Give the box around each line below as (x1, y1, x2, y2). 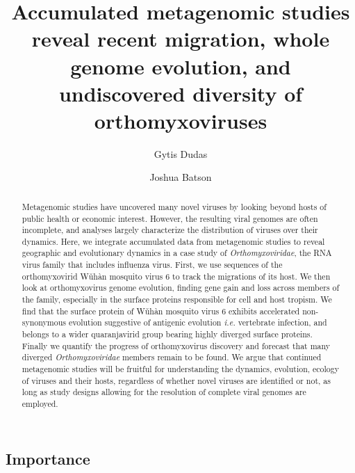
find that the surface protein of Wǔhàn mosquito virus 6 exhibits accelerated (22, 305, 300, 316)
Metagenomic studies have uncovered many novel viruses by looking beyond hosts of (22, 200, 327, 212)
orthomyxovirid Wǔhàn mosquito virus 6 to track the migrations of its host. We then (22, 270, 331, 282)
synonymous (22, 316, 67, 328)
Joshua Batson (149, 170, 212, 184)
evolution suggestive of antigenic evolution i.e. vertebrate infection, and (68, 316, 327, 328)
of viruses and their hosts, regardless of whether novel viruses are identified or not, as (22, 374, 331, 386)
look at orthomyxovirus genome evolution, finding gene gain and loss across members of (22, 282, 340, 294)
